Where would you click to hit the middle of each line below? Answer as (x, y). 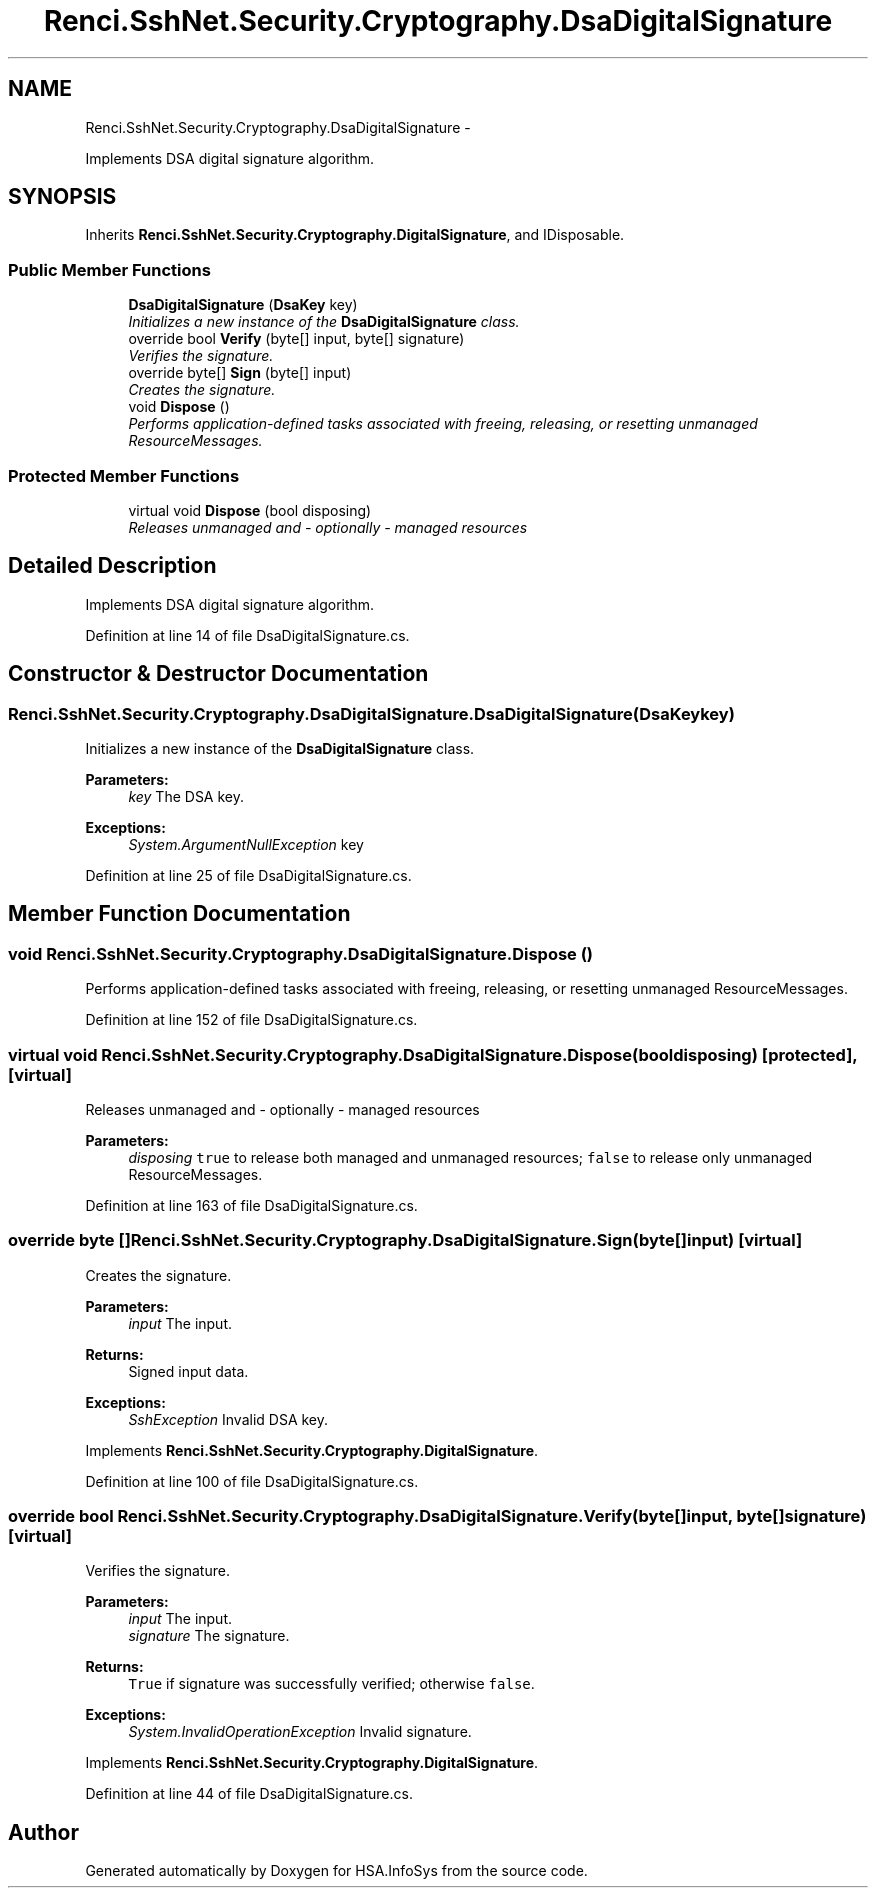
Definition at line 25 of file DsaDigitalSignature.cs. (248, 875)
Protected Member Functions (124, 475)
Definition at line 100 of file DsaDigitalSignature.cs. (252, 1481)
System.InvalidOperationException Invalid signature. (300, 1732)
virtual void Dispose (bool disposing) (250, 510)
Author (43, 1832)
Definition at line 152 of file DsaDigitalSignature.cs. (251, 1020)
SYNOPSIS (62, 197)
